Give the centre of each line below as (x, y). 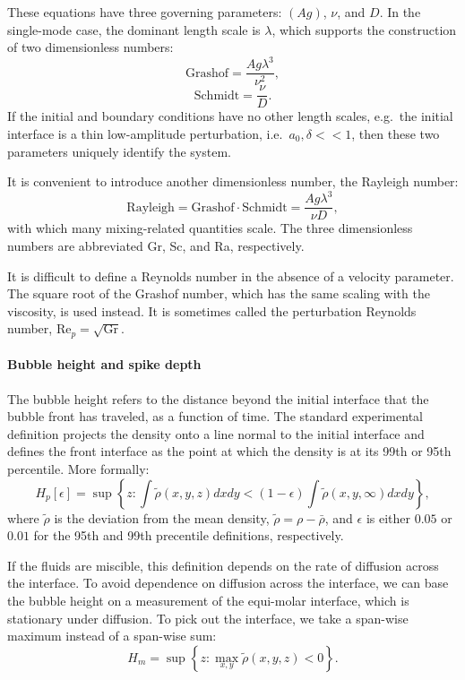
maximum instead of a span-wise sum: (112, 636)
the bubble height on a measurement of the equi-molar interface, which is (208, 600)
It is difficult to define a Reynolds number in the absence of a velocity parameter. (231, 275)
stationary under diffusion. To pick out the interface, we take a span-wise (208, 618)
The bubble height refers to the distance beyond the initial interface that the (218, 398)
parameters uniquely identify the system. (119, 151)
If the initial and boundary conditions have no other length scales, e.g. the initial (230, 116)
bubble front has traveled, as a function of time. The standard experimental (215, 416)
